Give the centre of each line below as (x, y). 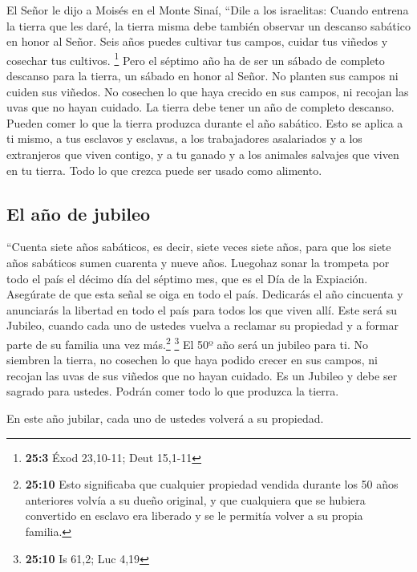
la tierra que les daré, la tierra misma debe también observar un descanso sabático (208, 25)
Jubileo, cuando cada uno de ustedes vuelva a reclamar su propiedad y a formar (203, 325)
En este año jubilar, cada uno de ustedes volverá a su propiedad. (165, 418)
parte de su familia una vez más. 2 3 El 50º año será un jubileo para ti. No (187, 343)
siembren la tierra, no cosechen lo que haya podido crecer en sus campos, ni (192, 360)
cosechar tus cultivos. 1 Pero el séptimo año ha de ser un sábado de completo (196, 59)
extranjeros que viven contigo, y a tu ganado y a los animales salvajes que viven (203, 154)
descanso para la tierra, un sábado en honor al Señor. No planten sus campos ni (202, 76)
